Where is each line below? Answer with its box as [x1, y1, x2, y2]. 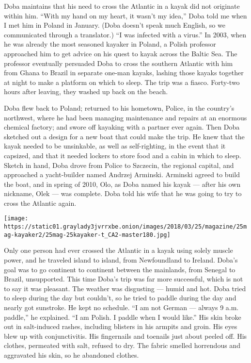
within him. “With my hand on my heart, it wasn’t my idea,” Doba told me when [4, 10, 247, 20]
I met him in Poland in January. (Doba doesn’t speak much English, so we [4, 20, 225, 30]
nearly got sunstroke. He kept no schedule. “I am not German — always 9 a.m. [4, 302, 239, 312]
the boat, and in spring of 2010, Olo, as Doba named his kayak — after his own [4, 179, 241, 189]
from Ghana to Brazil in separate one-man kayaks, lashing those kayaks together [4, 67, 244, 78]
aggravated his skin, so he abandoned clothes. [4, 349, 139, 360]
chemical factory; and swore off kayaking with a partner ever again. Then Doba [4, 122, 240, 132]
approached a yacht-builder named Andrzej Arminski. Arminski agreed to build [4, 169, 240, 180]
